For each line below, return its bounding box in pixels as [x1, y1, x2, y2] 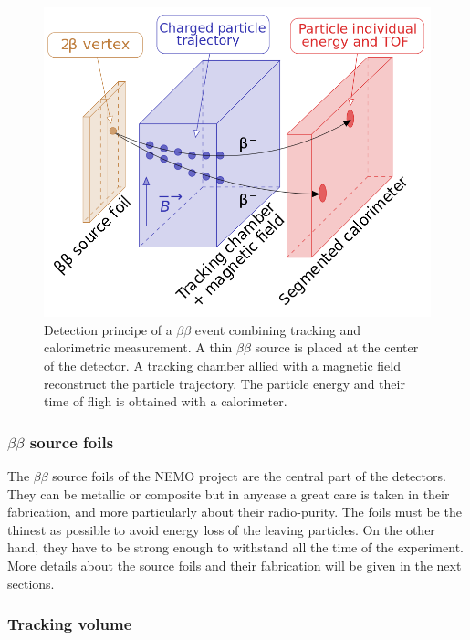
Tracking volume [7, 613, 132, 635]
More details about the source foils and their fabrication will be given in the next [7, 555, 462, 574]
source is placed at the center [255, 338, 419, 357]
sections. [7, 573, 55, 593]
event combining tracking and [194, 320, 361, 339]
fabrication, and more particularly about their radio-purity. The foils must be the [7, 502, 462, 521]
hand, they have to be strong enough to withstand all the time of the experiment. [7, 538, 464, 557]
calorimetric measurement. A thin [44, 338, 233, 357]
